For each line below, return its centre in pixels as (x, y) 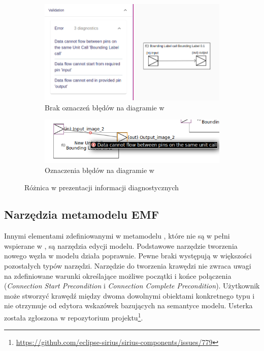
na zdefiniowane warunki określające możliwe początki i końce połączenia (118, 275)
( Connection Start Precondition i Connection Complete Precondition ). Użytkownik (132, 286)
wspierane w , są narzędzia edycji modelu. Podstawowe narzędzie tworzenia (121, 245)
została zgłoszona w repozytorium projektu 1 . (74, 317)
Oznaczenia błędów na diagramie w (100, 170)
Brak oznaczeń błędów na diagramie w (105, 107)
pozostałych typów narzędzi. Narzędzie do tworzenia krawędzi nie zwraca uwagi (128, 266)
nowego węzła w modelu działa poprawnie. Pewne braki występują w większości (128, 256)
